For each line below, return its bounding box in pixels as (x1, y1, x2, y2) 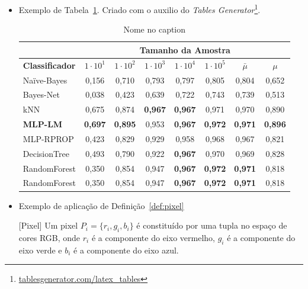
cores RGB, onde (18, 231, 81, 243)
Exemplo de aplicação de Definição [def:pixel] (18, 199, 184, 211)
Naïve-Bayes (23, 73, 68, 86)
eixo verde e (18, 243, 62, 256)
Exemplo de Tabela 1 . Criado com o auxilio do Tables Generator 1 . (18, 2, 261, 15)
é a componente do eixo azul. (73, 243, 179, 256)
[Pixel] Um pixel (18, 219, 78, 232)
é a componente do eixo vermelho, (91, 231, 215, 243)
